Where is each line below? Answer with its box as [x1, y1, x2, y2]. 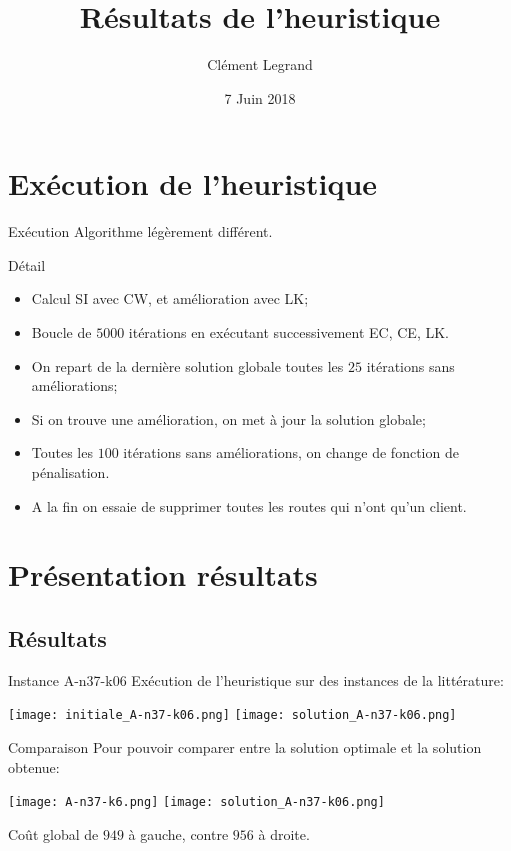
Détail [8, 254, 46, 275]
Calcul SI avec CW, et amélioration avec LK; [31, 288, 309, 309]
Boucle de [31, 322, 92, 343]
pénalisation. [31, 462, 110, 482]
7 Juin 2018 [224, 87, 296, 108]
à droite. [258, 823, 310, 844]
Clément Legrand [207, 54, 313, 75]
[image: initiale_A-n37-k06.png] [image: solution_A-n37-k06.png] [8, 708, 457, 723]
